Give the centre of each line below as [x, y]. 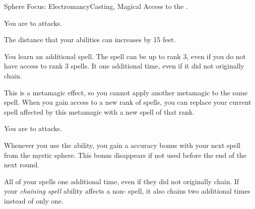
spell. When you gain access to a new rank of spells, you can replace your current [128, 102]
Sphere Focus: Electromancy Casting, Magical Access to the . [96, 6]
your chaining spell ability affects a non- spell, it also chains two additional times [127, 191]
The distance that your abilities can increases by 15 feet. [90, 39]
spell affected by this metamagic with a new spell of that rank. [99, 111]
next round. [22, 165]
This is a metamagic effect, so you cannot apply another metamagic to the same [126, 92]
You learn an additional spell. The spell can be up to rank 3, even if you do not [125, 56]
